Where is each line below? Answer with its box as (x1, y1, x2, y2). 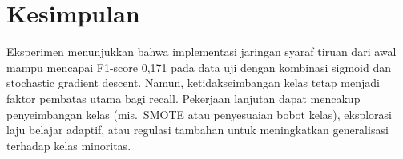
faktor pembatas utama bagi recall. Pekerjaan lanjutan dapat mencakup (6, 89, 361, 106)
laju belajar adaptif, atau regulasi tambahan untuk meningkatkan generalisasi (6, 121, 389, 138)
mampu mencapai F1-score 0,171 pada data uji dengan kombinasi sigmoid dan (6, 58, 391, 75)
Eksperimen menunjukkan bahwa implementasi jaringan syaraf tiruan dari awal (6, 43, 397, 60)
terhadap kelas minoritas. (6, 137, 131, 153)
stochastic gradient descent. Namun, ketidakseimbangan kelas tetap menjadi (6, 74, 380, 91)
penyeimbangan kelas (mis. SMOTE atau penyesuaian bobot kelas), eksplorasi (6, 105, 392, 122)
